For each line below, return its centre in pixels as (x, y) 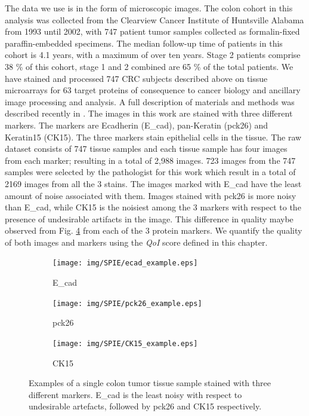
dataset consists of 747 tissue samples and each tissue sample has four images (146, 149)
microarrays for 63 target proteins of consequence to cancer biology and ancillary (153, 90)
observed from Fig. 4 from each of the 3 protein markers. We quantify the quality (154, 230)
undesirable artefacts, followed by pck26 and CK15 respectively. (145, 406)
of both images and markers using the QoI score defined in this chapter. (136, 242)
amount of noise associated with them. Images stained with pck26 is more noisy (151, 195)
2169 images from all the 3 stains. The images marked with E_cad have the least (153, 183)
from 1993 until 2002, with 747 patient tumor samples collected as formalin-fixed (152, 31)
